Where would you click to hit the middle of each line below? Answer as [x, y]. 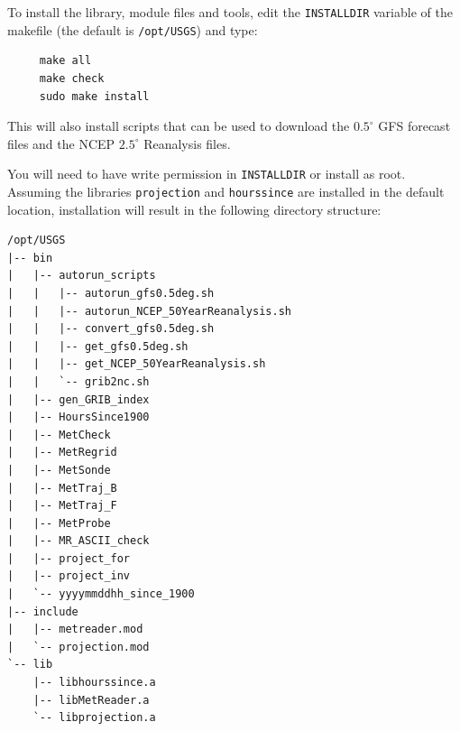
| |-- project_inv [69, 576]
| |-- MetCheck [59, 435]
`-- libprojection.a [94, 718]
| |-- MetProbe [59, 523]
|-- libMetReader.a [91, 700]
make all [65, 61]
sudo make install [94, 96]
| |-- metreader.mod [75, 629]
